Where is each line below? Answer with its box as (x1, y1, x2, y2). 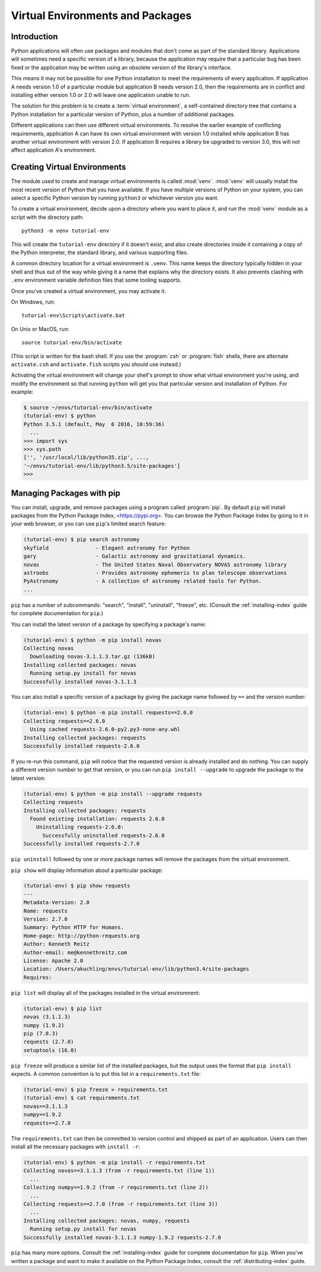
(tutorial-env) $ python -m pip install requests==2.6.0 (23, 709, 193, 716)
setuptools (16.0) (23, 1047, 77, 1053)
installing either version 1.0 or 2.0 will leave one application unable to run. (11, 92, 191, 99)
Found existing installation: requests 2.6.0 (30, 815, 165, 822)
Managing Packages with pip (11, 488, 121, 498)
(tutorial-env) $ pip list (23, 1005, 102, 1012)
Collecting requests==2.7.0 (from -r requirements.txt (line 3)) (23, 1201, 218, 1207)
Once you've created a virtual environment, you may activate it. (11, 287, 166, 294)
